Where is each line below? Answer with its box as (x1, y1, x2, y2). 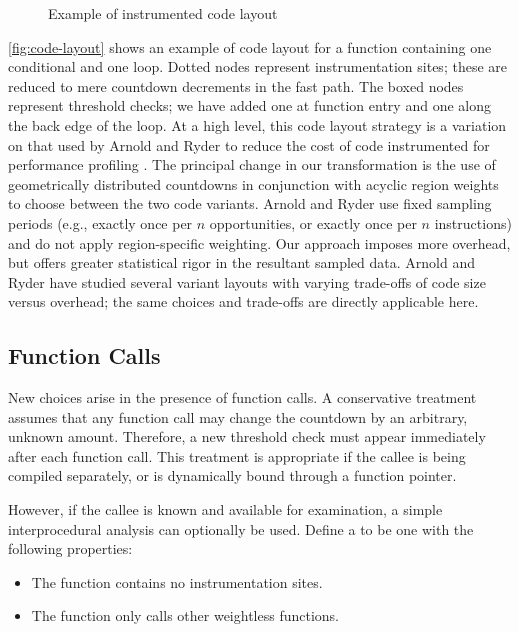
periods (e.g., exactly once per (8, 212, 193, 233)
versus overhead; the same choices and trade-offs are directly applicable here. (8, 291, 479, 312)
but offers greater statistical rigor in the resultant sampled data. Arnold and (8, 252, 475, 273)
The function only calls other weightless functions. (31, 605, 339, 626)
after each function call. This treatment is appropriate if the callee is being (8, 445, 466, 466)
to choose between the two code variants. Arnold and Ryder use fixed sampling (8, 193, 492, 214)
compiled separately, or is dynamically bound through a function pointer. (8, 465, 457, 486)
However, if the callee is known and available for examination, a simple (8, 499, 443, 520)
